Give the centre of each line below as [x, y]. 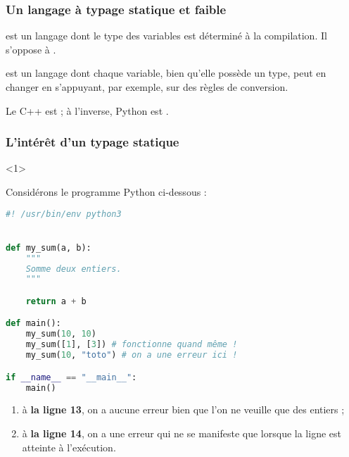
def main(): [33, 324]
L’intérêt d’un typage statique [93, 142]
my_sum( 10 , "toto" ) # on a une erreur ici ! [132, 355]
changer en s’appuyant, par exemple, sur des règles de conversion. [147, 87]
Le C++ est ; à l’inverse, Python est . [87, 110]
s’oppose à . [31, 49]
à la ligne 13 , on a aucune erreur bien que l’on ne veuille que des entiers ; [183, 409]
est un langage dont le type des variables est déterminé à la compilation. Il [166, 36]
